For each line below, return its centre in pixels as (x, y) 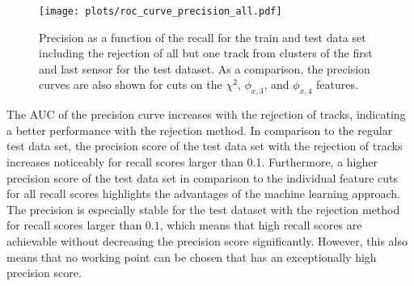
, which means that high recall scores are (261, 225)
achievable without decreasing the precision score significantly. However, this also (207, 240)
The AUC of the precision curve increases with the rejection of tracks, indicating (206, 114)
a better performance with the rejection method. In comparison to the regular (200, 130)
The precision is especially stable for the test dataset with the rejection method (203, 209)
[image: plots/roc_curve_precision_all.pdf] (161, 11)
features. (337, 84)
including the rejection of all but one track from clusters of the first (206, 53)
